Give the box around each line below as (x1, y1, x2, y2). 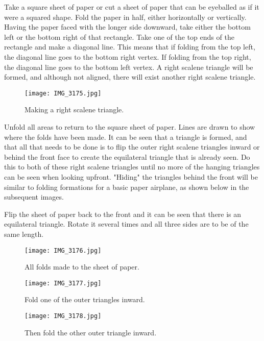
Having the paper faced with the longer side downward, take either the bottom (4, 21, 251, 32)
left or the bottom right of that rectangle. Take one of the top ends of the (4, 31, 234, 42)
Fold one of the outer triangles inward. (25, 294, 145, 305)
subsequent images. (4, 191, 64, 202)
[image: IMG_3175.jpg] (25, 89, 102, 97)
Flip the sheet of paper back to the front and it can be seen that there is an (4, 208, 242, 219)
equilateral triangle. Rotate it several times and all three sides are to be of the (4, 218, 249, 229)
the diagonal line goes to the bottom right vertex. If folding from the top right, (4, 51, 251, 62)
